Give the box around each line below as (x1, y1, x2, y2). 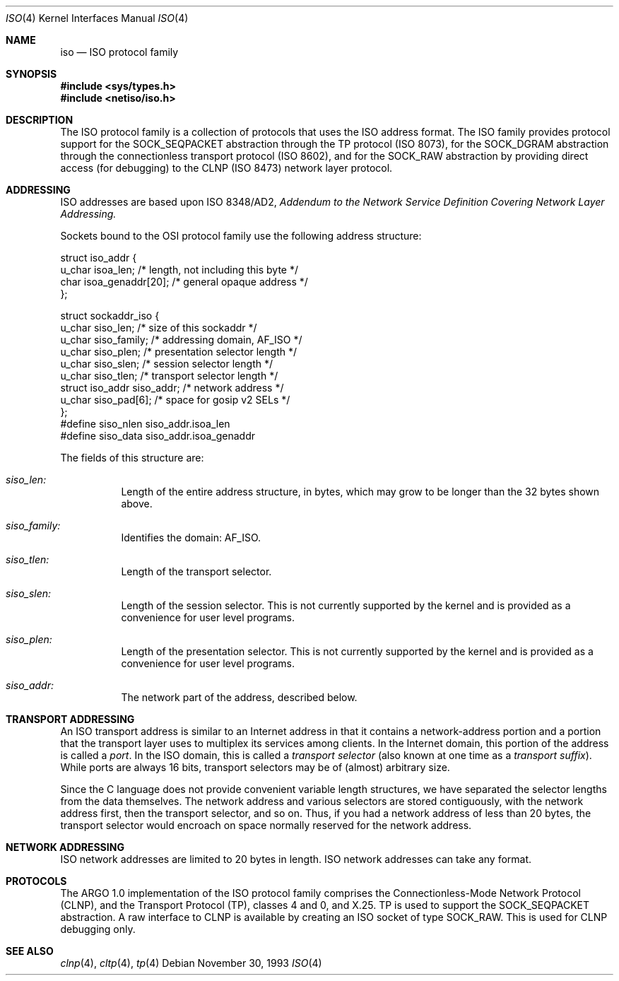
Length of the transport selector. (121, 565, 272, 577)
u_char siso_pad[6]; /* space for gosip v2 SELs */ (60, 394, 290, 406)
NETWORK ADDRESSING (6, 841, 124, 853)
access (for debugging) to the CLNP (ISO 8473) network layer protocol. (60, 162, 393, 174)
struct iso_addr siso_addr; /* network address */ (60, 382, 284, 394)
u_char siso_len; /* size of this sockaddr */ (60, 322, 257, 334)
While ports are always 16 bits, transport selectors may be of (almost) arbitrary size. (60, 761, 450, 773)
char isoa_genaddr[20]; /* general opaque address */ (60, 276, 308, 288)
